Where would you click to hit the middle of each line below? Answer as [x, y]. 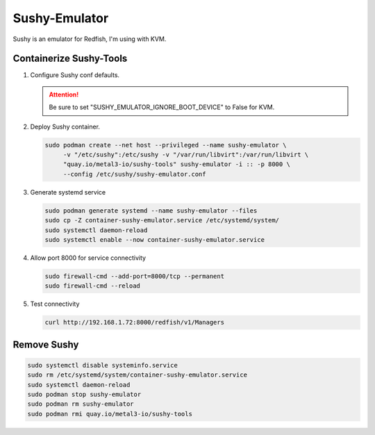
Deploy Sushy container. [65, 126]
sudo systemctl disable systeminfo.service [103, 365]
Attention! [64, 95]
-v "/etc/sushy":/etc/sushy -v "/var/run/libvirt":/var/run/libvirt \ [186, 155]
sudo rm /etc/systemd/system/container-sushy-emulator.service [137, 375]
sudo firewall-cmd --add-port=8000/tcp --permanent [135, 276]
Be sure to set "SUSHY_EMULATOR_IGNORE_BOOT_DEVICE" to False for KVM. [162, 107]
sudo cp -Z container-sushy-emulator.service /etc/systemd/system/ [162, 220]
